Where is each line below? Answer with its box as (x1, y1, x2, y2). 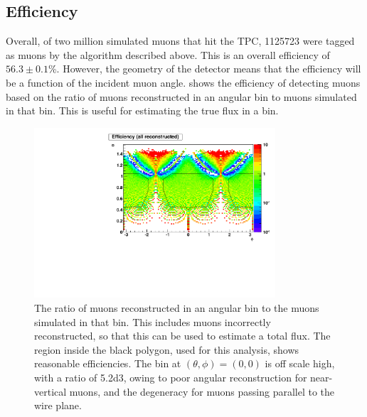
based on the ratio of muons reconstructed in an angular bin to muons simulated (6, 89, 357, 104)
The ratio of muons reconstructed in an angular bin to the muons (34, 300, 319, 315)
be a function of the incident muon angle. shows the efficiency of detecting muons (6, 75, 361, 90)
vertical (34, 384, 67, 399)
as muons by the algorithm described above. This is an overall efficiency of (6, 47, 330, 62)
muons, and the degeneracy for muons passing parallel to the (69, 384, 335, 399)
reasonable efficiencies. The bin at (34, 356, 181, 371)
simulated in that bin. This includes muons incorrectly (34, 314, 271, 329)
